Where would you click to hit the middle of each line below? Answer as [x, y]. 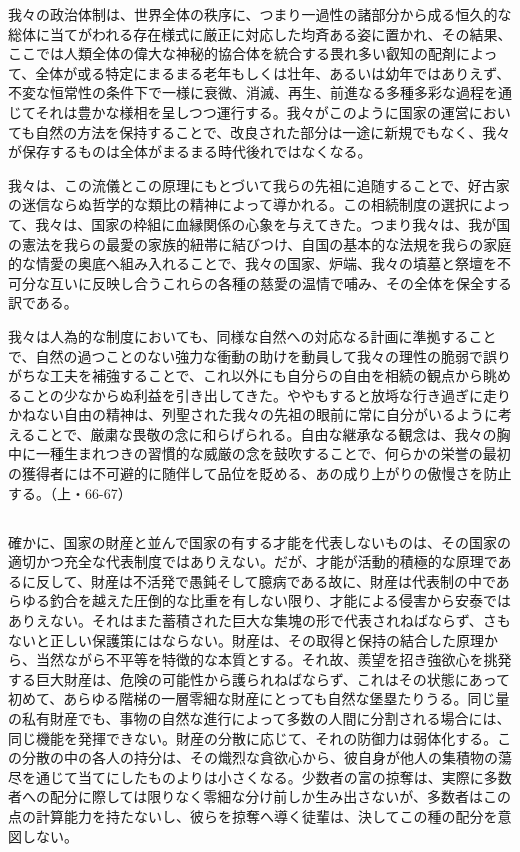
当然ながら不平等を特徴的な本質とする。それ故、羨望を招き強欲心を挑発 [273, 659]
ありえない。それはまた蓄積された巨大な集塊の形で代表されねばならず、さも [259, 620]
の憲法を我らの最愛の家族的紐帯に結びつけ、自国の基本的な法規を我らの [246, 243]
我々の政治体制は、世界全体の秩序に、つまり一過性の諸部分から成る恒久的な [260, 14]
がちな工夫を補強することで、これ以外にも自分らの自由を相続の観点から [246, 375]
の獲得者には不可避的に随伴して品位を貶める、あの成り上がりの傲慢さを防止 [260, 473]
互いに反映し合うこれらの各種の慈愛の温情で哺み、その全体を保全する [280, 282]
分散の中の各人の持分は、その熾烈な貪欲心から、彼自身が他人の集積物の [259, 757]
